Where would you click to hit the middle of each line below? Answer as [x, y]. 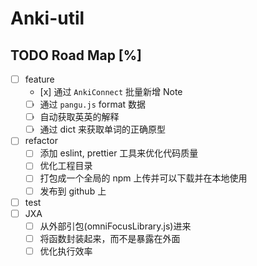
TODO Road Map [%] [76, 55]
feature [39, 79]
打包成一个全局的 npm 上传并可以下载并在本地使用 [143, 178]
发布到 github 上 [73, 191]
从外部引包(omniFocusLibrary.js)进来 [115, 226]
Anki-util [47, 18]
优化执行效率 [66, 251]
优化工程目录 [66, 166]
